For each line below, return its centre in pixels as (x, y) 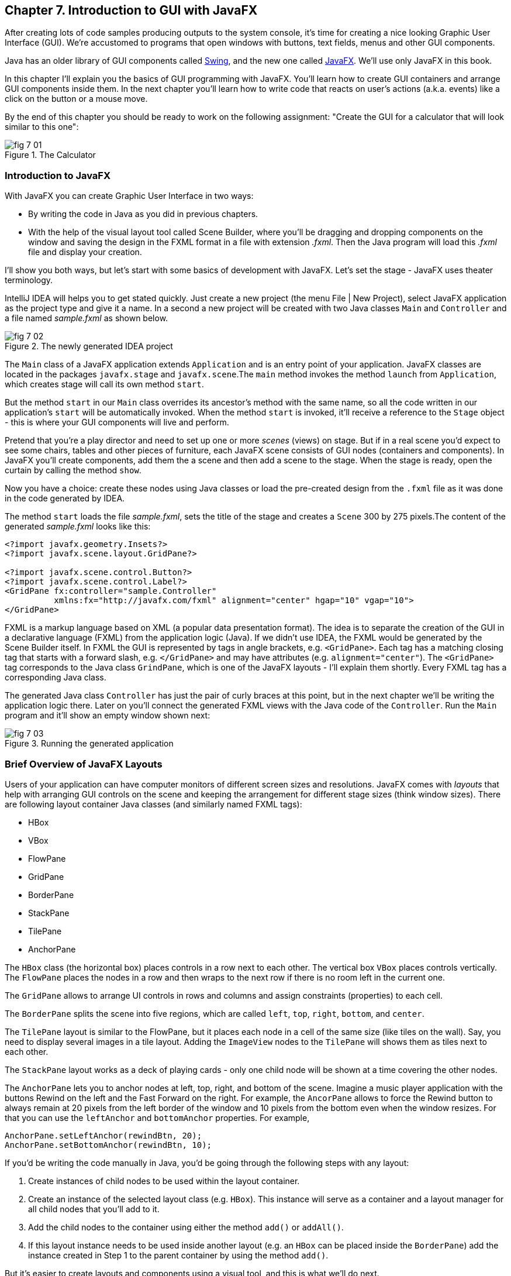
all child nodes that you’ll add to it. (94, 1209)
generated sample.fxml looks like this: (78, 527)
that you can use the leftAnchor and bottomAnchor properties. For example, (157, 1117)
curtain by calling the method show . (73, 470)
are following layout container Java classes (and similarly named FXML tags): (153, 804)
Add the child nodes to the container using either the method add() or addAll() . (186, 1227)
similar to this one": (42, 127)
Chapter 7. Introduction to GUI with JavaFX (131, 10)
